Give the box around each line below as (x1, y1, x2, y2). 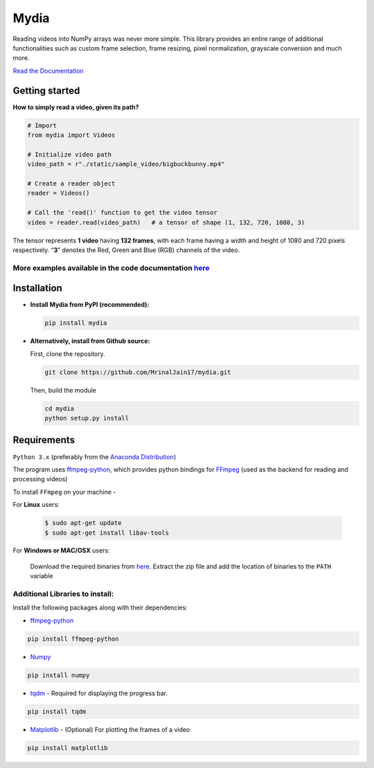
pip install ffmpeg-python (27, 634, 119, 643)
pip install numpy (27, 671, 90, 679)
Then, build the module (30, 386, 96, 394)
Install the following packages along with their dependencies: (12, 603, 188, 612)
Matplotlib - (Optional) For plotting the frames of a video (30, 725, 190, 733)
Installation (12, 283, 62, 294)
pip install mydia (44, 319, 107, 327)
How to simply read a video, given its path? (12, 102, 139, 111)
